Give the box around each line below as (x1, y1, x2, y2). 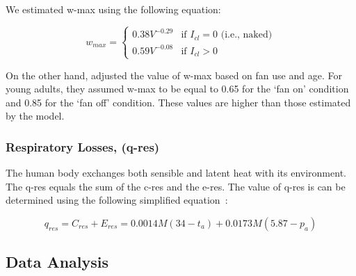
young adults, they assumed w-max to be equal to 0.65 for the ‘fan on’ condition (6, 81, 349, 96)
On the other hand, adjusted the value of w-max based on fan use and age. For (6, 67, 342, 82)
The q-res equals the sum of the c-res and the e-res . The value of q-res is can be (6, 179, 346, 193)
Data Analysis (6, 251, 109, 273)
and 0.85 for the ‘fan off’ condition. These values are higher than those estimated (6, 95, 351, 109)
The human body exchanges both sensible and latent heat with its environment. (6, 165, 346, 180)
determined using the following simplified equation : (6, 193, 228, 207)
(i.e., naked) (220, 30, 273, 40)
